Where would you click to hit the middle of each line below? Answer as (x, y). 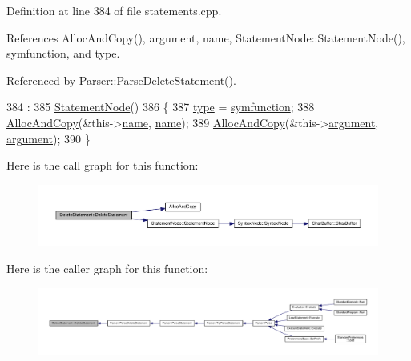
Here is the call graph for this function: (103, 165)
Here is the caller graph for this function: (107, 269)
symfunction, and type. (63, 53)
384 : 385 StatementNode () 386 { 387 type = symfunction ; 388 (161, 107)
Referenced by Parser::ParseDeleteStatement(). (121, 80)
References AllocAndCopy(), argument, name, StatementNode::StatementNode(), (206, 37)
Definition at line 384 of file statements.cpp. (114, 10)
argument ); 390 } (48, 138)
